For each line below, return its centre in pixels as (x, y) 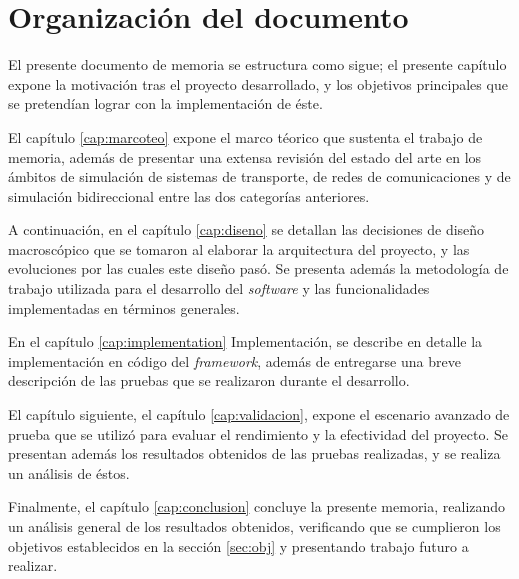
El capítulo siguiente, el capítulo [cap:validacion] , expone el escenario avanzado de (259, 414)
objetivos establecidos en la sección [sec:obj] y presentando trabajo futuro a (238, 545)
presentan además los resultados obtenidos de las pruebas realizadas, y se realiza (254, 453)
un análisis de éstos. (69, 472)
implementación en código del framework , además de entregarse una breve (234, 360)
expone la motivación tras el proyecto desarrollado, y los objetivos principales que (258, 83)
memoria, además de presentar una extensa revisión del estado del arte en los (245, 156)
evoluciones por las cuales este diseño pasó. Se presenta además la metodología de (258, 268)
